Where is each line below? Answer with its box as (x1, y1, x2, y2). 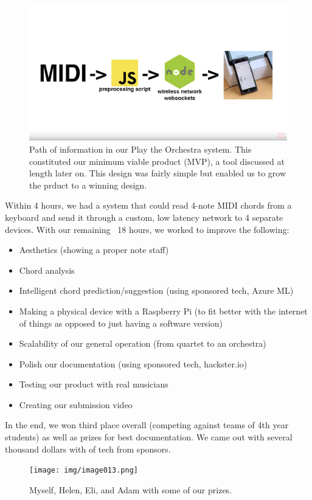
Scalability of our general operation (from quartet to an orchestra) (19, 337, 266, 350)
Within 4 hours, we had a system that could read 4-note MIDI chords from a (5, 199, 292, 212)
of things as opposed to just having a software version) (19, 316, 223, 329)
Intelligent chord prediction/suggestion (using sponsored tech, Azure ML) (19, 284, 294, 297)
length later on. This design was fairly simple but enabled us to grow (29, 167, 286, 179)
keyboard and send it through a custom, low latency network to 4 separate (5, 210, 283, 223)
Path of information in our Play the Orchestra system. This (29, 142, 252, 155)
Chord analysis (19, 263, 75, 276)
